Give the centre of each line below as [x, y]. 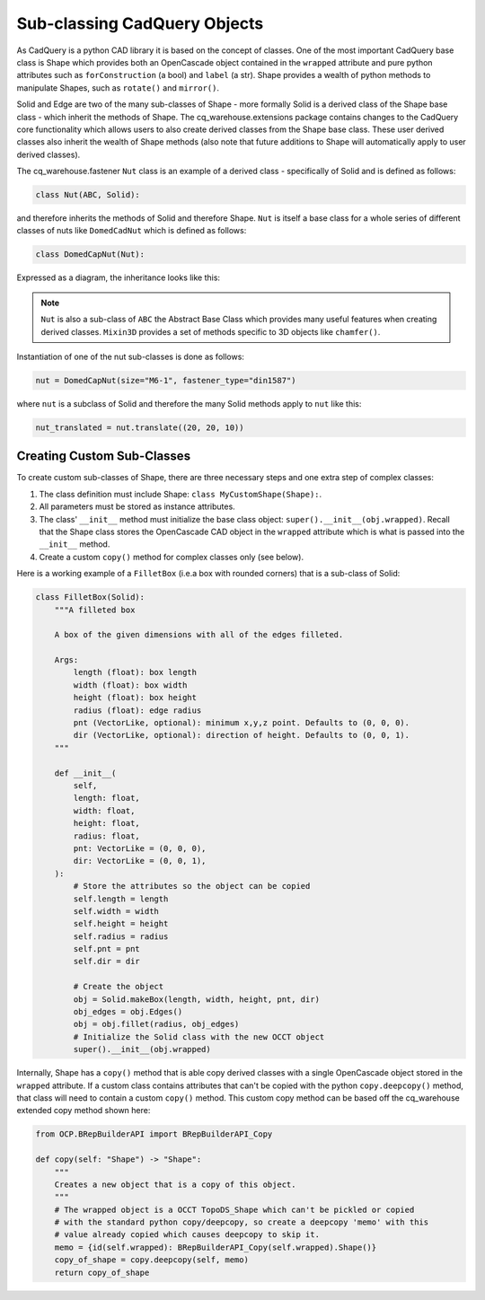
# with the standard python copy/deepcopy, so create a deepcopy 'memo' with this [242, 1222]
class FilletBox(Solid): [90, 597]
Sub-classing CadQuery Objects [140, 23]
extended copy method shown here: [84, 1111]
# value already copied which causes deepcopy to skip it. [187, 1235]
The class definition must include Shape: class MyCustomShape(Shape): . [181, 494]
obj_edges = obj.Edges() [128, 1012]
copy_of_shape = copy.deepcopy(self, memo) [151, 1260]
